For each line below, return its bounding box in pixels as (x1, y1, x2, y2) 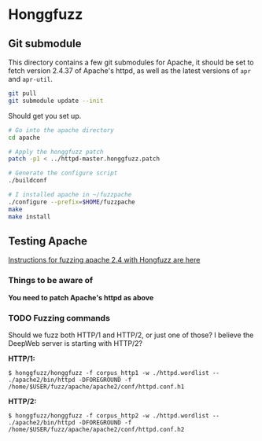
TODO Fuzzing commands (8, 312, 110, 323)
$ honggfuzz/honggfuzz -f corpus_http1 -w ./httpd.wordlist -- (8, 369, 220, 377)
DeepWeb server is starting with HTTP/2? (8, 338, 143, 347)
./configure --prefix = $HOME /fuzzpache (8, 198, 135, 206)
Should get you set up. (8, 111, 82, 120)
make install (8, 212, 51, 221)
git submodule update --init (8, 97, 104, 105)
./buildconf (8, 177, 47, 185)
